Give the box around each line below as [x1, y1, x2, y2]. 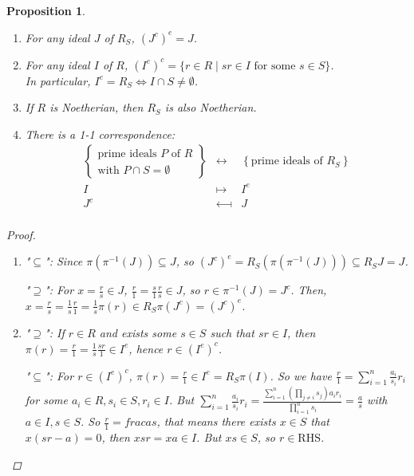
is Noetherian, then [49, 99, 144, 116]
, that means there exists [156, 413, 276, 430]
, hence [128, 340, 164, 356]
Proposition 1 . [6, 2, 85, 18]
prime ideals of [250, 155, 323, 167]
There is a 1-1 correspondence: [25, 125, 175, 142]
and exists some [99, 324, 177, 340]
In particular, [25, 72, 91, 89]
